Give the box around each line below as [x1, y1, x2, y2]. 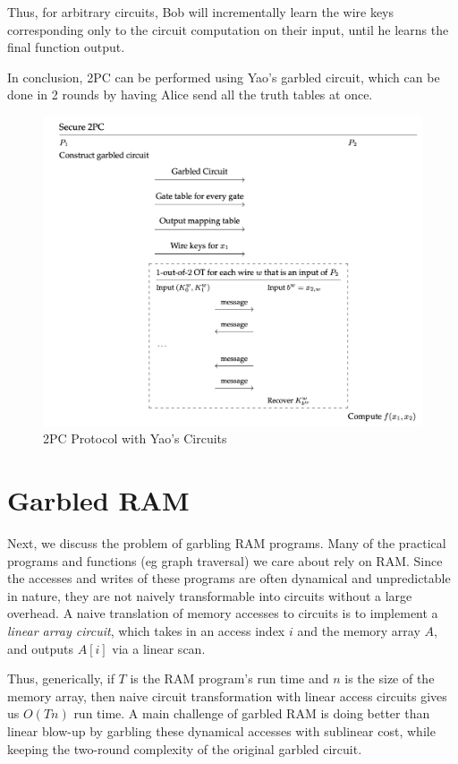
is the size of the [344, 669, 435, 688]
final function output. [7, 38, 125, 56]
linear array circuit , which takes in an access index [7, 621, 285, 640]
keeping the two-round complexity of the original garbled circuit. [7, 739, 362, 758]
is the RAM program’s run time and [130, 669, 329, 688]
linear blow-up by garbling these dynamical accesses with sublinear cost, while [7, 721, 436, 740]
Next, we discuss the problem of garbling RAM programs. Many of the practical [7, 534, 446, 553]
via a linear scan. [112, 639, 206, 657]
